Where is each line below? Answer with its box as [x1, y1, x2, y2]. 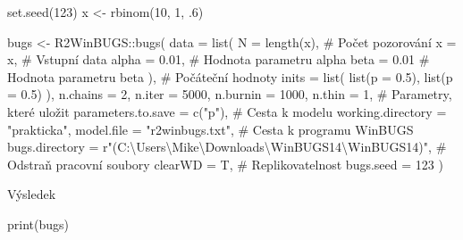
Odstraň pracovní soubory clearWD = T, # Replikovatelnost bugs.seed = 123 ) [7, 154, 443, 173]
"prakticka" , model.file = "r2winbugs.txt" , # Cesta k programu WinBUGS [7, 120, 414, 138]
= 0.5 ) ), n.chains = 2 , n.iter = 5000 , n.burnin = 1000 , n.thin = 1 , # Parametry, [7, 85, 452, 103]
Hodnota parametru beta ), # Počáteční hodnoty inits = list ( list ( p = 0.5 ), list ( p [7, 67, 453, 86]
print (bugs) [7, 214, 69, 233]
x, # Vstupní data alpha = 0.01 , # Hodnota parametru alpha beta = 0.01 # [7, 50, 430, 69]
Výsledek [7, 185, 56, 203]
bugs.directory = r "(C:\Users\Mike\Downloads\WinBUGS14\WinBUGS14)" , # [7, 137, 447, 156]
